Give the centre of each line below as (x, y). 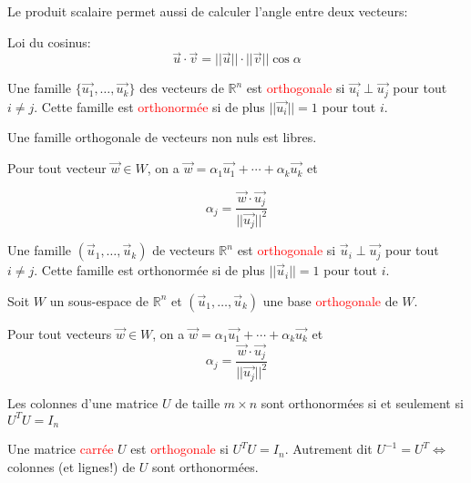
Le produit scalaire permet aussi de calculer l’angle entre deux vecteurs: (208, 11)
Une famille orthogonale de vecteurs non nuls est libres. (162, 137)
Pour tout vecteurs (60, 333)
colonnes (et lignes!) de (72, 466)
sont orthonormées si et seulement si (362, 402)
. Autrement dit (328, 449)
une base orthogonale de (330, 300)
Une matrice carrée (61, 449)
